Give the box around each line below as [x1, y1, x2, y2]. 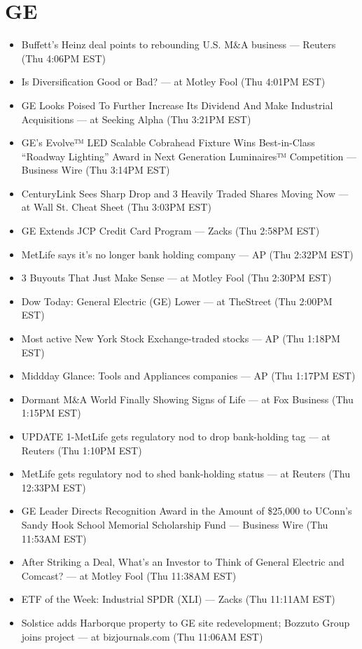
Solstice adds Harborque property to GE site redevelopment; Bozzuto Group [21, 615, 350, 629]
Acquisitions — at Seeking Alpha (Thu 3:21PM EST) [21, 111, 251, 126]
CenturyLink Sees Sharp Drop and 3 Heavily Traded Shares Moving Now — [21, 186, 349, 200]
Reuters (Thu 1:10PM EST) [21, 442, 142, 457]
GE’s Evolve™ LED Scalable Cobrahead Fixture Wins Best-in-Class [21, 135, 315, 150]
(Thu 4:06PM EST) [21, 50, 106, 65]
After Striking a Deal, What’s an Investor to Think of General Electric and [21, 554, 344, 569]
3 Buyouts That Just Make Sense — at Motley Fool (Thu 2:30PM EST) [21, 270, 332, 285]
